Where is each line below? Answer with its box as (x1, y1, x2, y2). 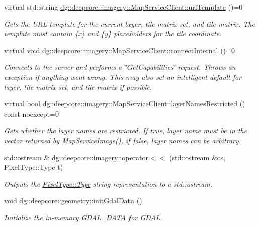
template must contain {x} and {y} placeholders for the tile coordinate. (4, 28, 222, 39)
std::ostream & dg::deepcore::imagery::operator (4, 152, 148, 162)
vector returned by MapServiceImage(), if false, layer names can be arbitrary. (4, 135, 241, 145)
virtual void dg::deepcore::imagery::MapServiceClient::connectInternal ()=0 (4, 45, 235, 55)
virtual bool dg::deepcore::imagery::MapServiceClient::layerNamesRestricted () (4, 98, 245, 109)
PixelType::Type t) (4, 162, 63, 172)
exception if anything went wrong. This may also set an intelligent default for (4, 71, 242, 82)
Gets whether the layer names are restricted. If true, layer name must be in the (4, 125, 247, 136)
